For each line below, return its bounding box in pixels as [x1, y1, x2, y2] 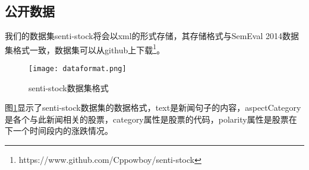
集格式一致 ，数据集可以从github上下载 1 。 [5, 41, 165, 56]
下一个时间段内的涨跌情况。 [5, 124, 113, 137]
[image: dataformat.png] [29, 65, 127, 73]
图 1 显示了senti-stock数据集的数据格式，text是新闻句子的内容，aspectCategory [5, 101, 301, 114]
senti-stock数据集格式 [29, 81, 109, 94]
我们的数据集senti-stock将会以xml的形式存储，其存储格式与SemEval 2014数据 [5, 30, 299, 42]
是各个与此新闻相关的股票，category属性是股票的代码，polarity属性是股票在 [5, 113, 297, 125]
